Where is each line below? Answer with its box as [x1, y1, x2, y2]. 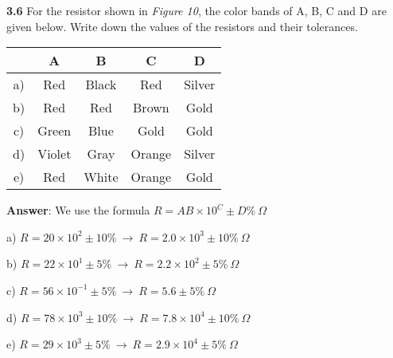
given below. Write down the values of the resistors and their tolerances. [6, 18, 358, 34]
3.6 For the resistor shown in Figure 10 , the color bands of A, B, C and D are [6, 2, 387, 18]
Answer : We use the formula [6, 202, 150, 218]
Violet [37, 144, 72, 163]
